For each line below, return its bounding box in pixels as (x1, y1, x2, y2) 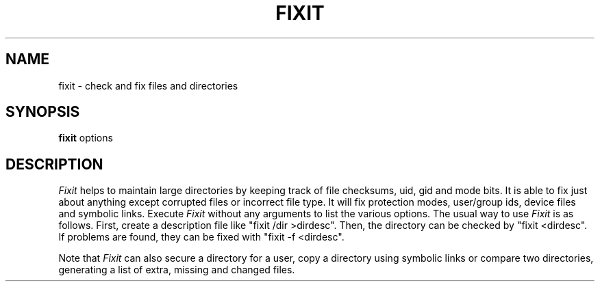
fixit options (58, 132, 113, 144)
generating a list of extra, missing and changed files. (58, 264, 295, 276)
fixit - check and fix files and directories (58, 79, 238, 92)
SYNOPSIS (5, 103, 80, 121)
